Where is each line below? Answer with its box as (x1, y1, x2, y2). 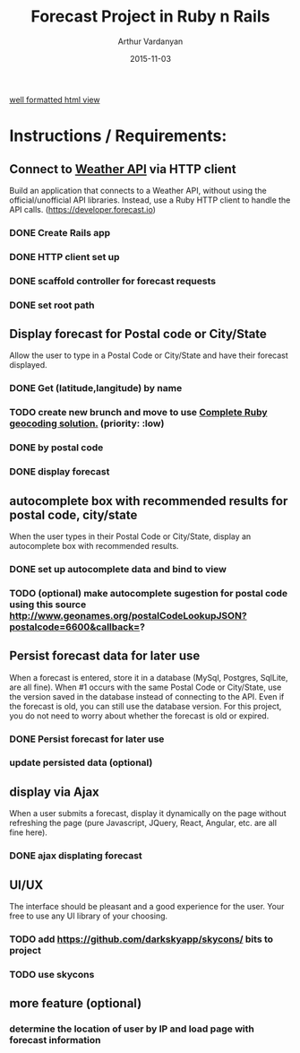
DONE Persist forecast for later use (9, 733, 165, 745)
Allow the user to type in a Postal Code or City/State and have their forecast (9, 350, 288, 361)
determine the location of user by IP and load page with (9, 1023, 255, 1035)
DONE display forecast (9, 466, 110, 478)
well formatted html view (9, 94, 100, 105)
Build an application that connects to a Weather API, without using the (9, 185, 267, 196)
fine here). (9, 827, 47, 838)
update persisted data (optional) (9, 756, 153, 769)
